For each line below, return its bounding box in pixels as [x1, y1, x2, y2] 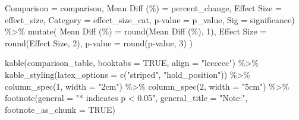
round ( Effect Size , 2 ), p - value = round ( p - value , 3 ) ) [5, 36, 193, 49]
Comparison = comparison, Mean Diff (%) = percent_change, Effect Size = [5, 2, 282, 14]
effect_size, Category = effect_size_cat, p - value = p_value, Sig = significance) [5, 13, 295, 26]
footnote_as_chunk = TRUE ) [5, 103, 116, 115]
